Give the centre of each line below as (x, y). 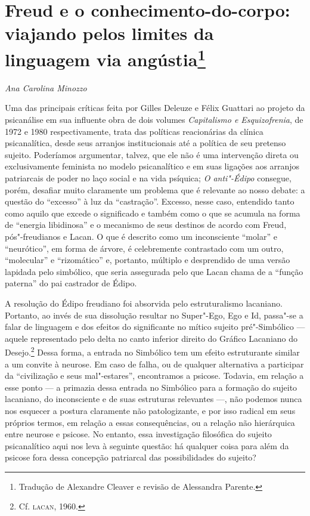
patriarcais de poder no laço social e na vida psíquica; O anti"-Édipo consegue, (148, 177)
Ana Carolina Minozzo (46, 87)
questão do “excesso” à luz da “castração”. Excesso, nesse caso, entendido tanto (150, 201)
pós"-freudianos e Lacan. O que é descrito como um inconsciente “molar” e (141, 236)
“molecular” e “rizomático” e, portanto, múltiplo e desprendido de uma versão (148, 260)
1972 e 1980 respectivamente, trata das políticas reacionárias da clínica (134, 131)
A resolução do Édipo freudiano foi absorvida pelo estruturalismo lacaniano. (144, 303)
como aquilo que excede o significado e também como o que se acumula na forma (153, 213)
